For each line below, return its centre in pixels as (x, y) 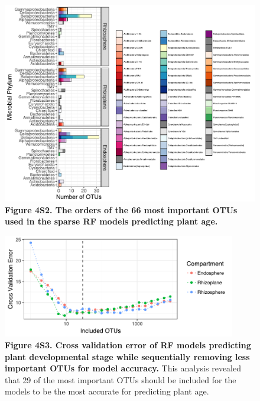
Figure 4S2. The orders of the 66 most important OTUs (121, 209)
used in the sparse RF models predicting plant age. (111, 221)
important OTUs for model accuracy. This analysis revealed (123, 368)
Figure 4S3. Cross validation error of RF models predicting (128, 344)
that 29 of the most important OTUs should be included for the (121, 379)
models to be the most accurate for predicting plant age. (107, 391)
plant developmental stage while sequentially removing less (127, 356)
